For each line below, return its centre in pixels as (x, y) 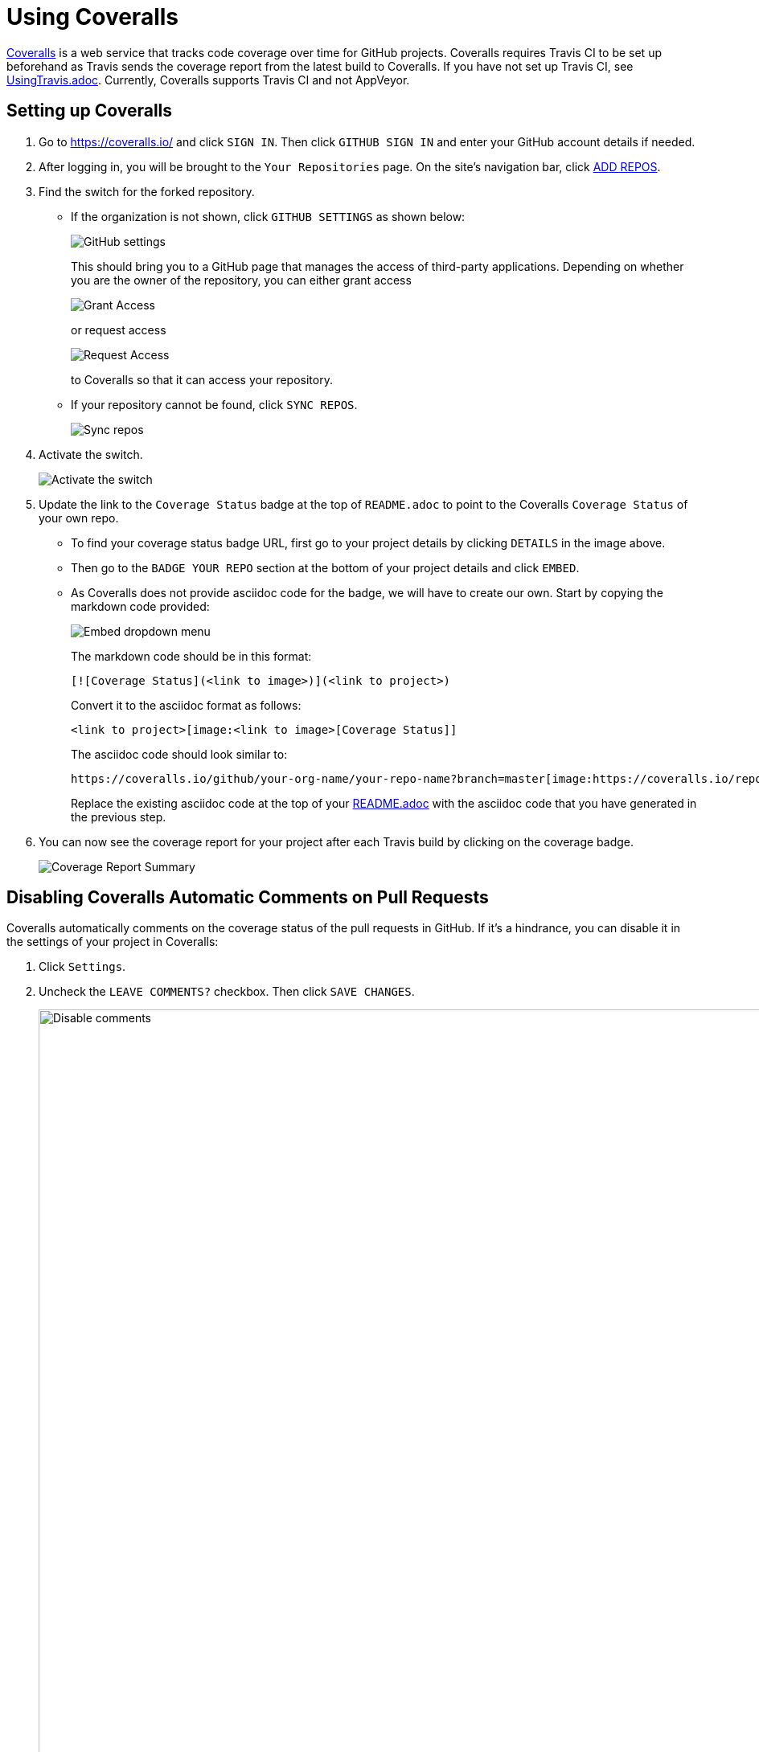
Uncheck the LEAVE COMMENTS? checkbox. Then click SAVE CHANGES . (227, 992)
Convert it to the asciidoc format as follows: (186, 705)
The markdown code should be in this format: (191, 656)
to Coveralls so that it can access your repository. (202, 379)
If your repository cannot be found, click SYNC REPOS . (214, 404)
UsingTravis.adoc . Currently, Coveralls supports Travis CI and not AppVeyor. (208, 80)
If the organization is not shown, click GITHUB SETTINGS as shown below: (268, 216)
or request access (119, 330)
